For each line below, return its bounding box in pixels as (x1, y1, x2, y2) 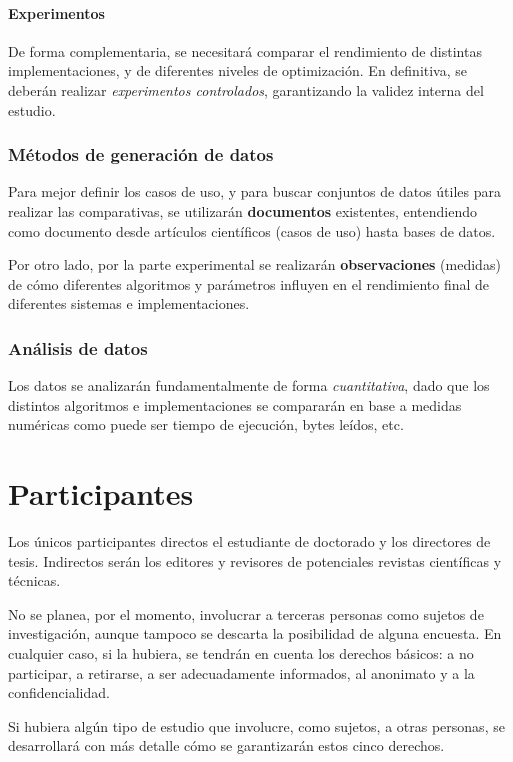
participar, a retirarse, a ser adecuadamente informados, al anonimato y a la (8, 662, 475, 683)
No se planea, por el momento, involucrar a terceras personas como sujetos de (8, 603, 484, 624)
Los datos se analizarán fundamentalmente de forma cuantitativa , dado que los (8, 375, 490, 396)
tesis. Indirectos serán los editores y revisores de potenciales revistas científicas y (8, 550, 502, 571)
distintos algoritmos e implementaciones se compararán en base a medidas (8, 394, 462, 415)
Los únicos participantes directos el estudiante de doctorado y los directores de (8, 531, 491, 552)
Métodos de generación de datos (8, 142, 274, 167)
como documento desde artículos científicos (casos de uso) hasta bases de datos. (8, 220, 496, 241)
